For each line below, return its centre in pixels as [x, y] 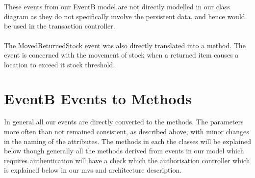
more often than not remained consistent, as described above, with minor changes [127, 132]
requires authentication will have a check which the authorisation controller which [127, 160]
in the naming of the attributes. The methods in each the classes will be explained [128, 141]
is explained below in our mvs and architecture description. [93, 170]
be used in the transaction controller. [60, 26]
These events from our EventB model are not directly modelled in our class [117, 7]
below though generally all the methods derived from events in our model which [124, 151]
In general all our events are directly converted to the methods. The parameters [124, 122]
